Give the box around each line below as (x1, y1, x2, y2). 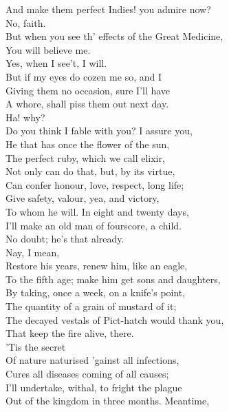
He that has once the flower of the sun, (6, 136, 170, 151)
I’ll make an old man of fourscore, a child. (6, 218, 182, 232)
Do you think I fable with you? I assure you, (6, 123, 193, 138)
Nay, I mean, (6, 245, 60, 259)
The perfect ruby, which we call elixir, (6, 150, 165, 165)
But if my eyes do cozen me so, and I (6, 69, 162, 83)
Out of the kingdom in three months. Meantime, (6, 393, 210, 408)
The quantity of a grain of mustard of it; (6, 299, 177, 313)
